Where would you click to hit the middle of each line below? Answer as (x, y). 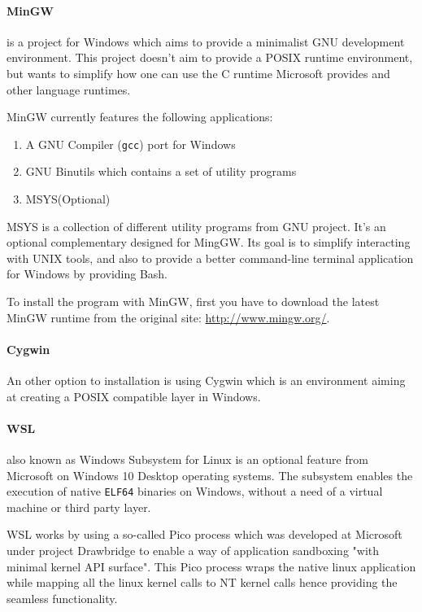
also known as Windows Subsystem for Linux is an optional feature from (187, 459)
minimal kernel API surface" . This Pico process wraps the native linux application (211, 566)
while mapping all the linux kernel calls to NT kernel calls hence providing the (202, 582)
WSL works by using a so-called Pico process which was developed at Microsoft (204, 534)
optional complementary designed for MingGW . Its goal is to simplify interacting (209, 242)
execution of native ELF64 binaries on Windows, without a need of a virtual (195, 491)
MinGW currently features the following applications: (140, 117)
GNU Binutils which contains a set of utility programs (161, 171)
